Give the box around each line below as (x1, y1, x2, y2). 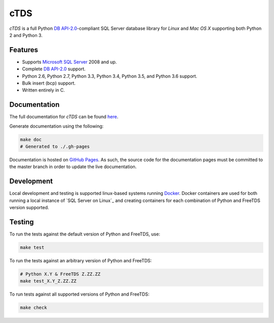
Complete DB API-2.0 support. (22, 66, 86, 72)
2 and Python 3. (9, 32, 43, 38)
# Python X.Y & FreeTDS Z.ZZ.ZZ (20, 271, 101, 277)
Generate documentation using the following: (9, 123, 104, 129)
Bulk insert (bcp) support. (22, 80, 76, 86)
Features (9, 46, 38, 54)
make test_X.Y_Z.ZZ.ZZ (20, 278, 77, 284)
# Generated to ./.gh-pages (20, 144, 90, 149)
